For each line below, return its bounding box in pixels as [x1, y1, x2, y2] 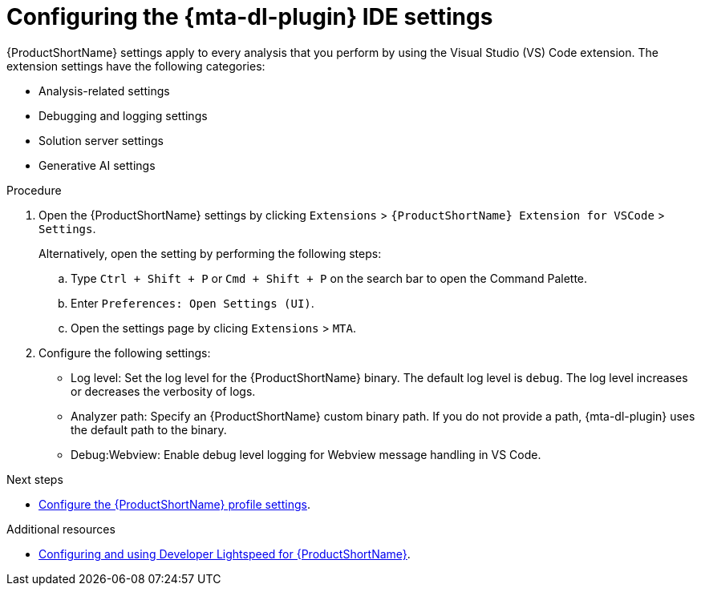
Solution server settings [38, 133, 164, 147]
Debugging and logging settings [38, 108, 208, 123]
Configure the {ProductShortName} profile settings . [38, 497, 310, 511]
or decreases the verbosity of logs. [71, 384, 256, 398]
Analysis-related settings [38, 83, 170, 98]
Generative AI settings [38, 158, 156, 172]
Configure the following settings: [38, 345, 211, 360]
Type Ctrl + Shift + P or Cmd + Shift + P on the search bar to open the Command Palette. [71, 271, 588, 285]
